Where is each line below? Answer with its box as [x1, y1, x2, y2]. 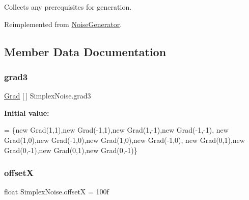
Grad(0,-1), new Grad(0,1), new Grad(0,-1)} [4, 144, 137, 155]
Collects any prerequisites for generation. [4, 2, 132, 12]
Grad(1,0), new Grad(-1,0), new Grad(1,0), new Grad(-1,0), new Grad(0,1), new [4, 134, 245, 145]
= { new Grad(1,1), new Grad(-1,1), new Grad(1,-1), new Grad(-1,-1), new [4, 124, 229, 135]
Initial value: [4, 107, 49, 118]
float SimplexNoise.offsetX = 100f [4, 186, 109, 197]
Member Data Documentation [4, 43, 167, 59]
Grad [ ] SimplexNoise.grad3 [4, 90, 91, 101]
